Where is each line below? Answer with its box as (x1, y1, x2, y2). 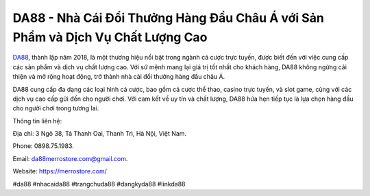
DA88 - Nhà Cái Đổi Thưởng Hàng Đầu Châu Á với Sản (12, 10, 325, 25)
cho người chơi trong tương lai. (12, 104, 99, 112)
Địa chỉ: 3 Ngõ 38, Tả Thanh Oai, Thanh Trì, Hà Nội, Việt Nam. (12, 130, 187, 138)
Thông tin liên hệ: (12, 117, 62, 125)
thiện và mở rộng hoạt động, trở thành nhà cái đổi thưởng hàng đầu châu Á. (12, 73, 225, 81)
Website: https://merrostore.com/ (12, 167, 108, 175)
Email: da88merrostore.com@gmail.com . (12, 154, 128, 162)
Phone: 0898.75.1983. (12, 142, 75, 150)
